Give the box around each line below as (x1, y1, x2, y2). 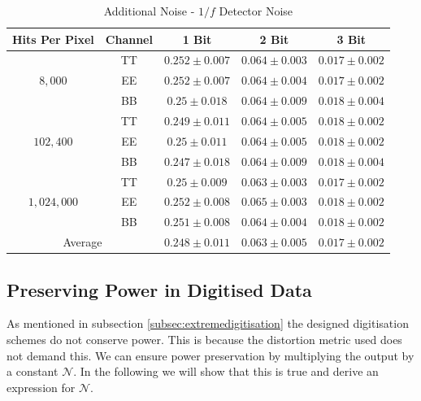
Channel (105, 30, 153, 47)
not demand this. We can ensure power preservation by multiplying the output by (7, 347, 414, 364)
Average (63, 233, 102, 251)
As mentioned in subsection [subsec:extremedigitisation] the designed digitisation (7, 315, 409, 332)
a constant (7, 363, 59, 380)
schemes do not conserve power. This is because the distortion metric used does (7, 330, 402, 347)
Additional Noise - (103, 2, 195, 19)
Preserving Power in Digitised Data (7, 277, 312, 302)
